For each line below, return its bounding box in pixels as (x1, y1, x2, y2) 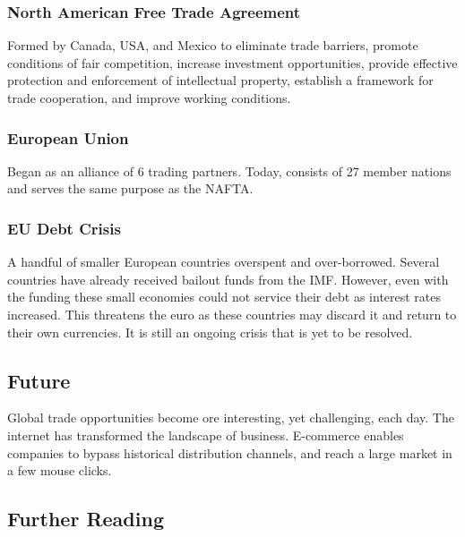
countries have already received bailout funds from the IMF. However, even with (7, 269, 449, 288)
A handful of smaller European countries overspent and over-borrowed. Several (7, 252, 440, 271)
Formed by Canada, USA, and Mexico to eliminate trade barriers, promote (7, 36, 418, 55)
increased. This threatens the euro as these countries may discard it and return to (7, 305, 457, 323)
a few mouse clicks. (7, 461, 112, 480)
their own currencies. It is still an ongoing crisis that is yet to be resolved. (7, 322, 413, 341)
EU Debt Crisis (7, 217, 121, 239)
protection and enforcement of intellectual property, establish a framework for (7, 71, 434, 89)
